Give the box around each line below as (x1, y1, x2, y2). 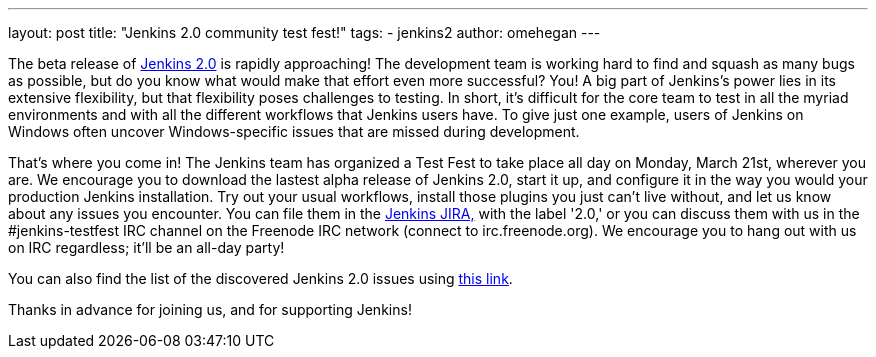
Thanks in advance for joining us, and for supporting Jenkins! (8, 301, 412, 318)
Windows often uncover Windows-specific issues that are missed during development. (8, 123, 580, 140)
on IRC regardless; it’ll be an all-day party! (8, 239, 285, 256)
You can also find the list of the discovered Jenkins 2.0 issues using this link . (8, 270, 513, 287)
